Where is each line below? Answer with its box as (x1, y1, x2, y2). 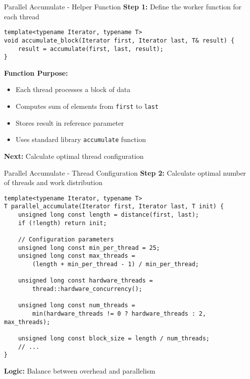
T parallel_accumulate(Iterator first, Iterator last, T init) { (4, 203, 224, 210)
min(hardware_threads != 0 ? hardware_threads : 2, (32, 310, 206, 317)
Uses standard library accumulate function (15, 134, 146, 144)
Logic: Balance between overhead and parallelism (4, 365, 155, 376)
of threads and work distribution (4, 177, 103, 188)
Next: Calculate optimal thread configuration (4, 150, 144, 161)
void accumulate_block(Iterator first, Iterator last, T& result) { (4, 37, 235, 44)
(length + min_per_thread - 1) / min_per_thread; (32, 260, 199, 268)
